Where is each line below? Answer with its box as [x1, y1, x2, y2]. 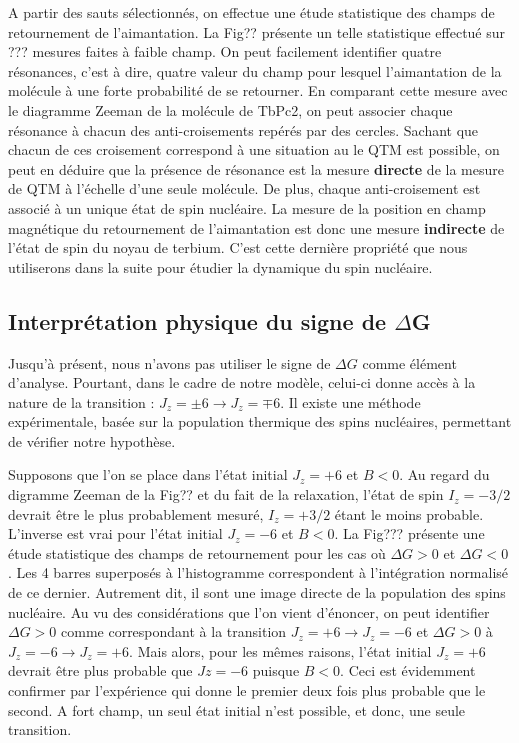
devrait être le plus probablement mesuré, [8, 503, 264, 524]
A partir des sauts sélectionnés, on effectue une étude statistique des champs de [8, 2, 495, 22]
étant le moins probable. [334, 503, 484, 524]
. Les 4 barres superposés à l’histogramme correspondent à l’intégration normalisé [8, 562, 509, 583]
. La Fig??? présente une [334, 523, 485, 544]
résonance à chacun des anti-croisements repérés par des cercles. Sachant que [8, 119, 479, 140]
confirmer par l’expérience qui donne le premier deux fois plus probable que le [8, 680, 486, 701]
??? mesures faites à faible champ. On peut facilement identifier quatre [8, 41, 442, 62]
